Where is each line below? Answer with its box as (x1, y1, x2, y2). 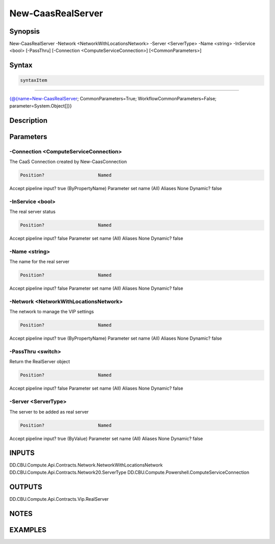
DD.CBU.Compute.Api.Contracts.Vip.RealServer (9, 496, 109, 502)
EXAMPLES (9, 525, 47, 534)
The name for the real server (9, 259, 70, 265)
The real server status (9, 209, 56, 215)
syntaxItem (20, 77, 47, 84)
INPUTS (9, 449, 35, 457)
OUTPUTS (9, 482, 43, 491)
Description (9, 116, 48, 125)
